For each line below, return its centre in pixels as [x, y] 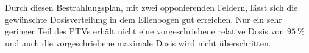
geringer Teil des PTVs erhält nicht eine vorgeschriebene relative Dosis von [145, 31]
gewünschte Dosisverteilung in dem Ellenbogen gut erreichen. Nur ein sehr [144, 19]
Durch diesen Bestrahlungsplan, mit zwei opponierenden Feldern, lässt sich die [151, 7]
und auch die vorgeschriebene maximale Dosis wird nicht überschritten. [138, 42]
